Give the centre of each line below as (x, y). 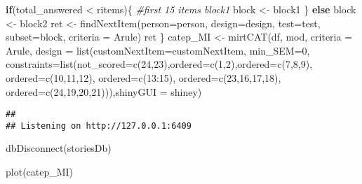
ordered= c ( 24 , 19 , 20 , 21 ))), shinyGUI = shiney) (104, 91)
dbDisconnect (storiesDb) (59, 148)
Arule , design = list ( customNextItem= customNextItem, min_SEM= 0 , (158, 50)
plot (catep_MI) (40, 172)
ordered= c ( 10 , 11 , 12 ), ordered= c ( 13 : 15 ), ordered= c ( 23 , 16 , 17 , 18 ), (143, 77)
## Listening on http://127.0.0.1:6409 (99, 126)
